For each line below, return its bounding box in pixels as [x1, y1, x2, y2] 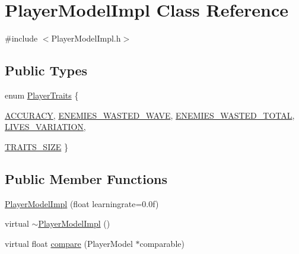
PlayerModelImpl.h [51, 32, 121, 45]
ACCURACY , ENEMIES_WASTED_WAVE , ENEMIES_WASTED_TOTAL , [5, 109, 295, 121]
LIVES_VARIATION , [5, 120, 86, 133]
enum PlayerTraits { [5, 88, 79, 101]
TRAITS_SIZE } [5, 140, 68, 153]
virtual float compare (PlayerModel [5, 237, 133, 249]
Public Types [5, 61, 88, 80]
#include [5, 32, 38, 45]
